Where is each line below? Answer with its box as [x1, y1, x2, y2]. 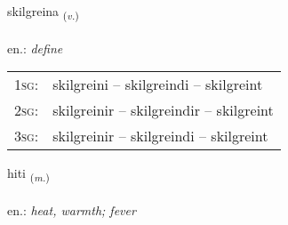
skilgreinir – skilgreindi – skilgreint [52, 125, 268, 147]
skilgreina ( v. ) [7, 2, 79, 22]
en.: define [7, 38, 63, 57]
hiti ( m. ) [7, 164, 50, 185]
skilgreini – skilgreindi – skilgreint [52, 74, 263, 95]
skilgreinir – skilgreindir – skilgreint [52, 100, 274, 121]
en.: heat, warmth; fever [7, 201, 136, 220]
